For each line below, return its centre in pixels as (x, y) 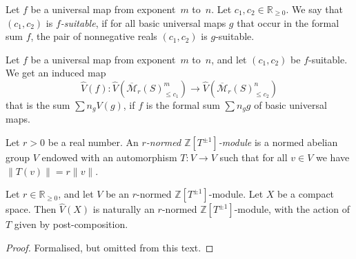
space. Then (31, 209)
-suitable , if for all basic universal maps (143, 22)
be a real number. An (93, 142)
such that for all (254, 157)
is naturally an (123, 209)
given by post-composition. (71, 224)
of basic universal (290, 104)
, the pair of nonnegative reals (94, 36)
